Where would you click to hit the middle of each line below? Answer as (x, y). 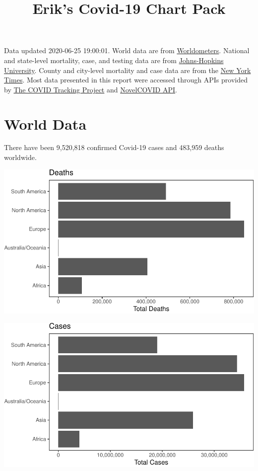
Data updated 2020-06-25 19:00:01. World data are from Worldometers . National (127, 50)
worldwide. (20, 157)
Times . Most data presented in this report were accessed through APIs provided (126, 80)
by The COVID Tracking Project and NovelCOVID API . (91, 89)
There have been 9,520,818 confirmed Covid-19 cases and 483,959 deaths (114, 147)
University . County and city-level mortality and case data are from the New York (128, 70)
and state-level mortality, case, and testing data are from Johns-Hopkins (114, 60)
